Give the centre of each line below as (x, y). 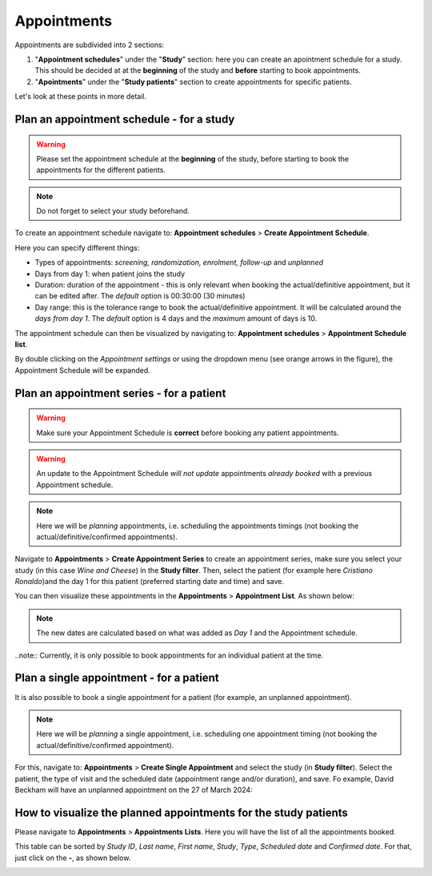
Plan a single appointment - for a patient (117, 678)
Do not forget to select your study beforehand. (113, 211)
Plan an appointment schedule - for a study (125, 119)
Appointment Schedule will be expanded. (83, 370)
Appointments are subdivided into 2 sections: (90, 45)
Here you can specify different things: (77, 247)
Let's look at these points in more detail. (81, 97)
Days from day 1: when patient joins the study (110, 274)
